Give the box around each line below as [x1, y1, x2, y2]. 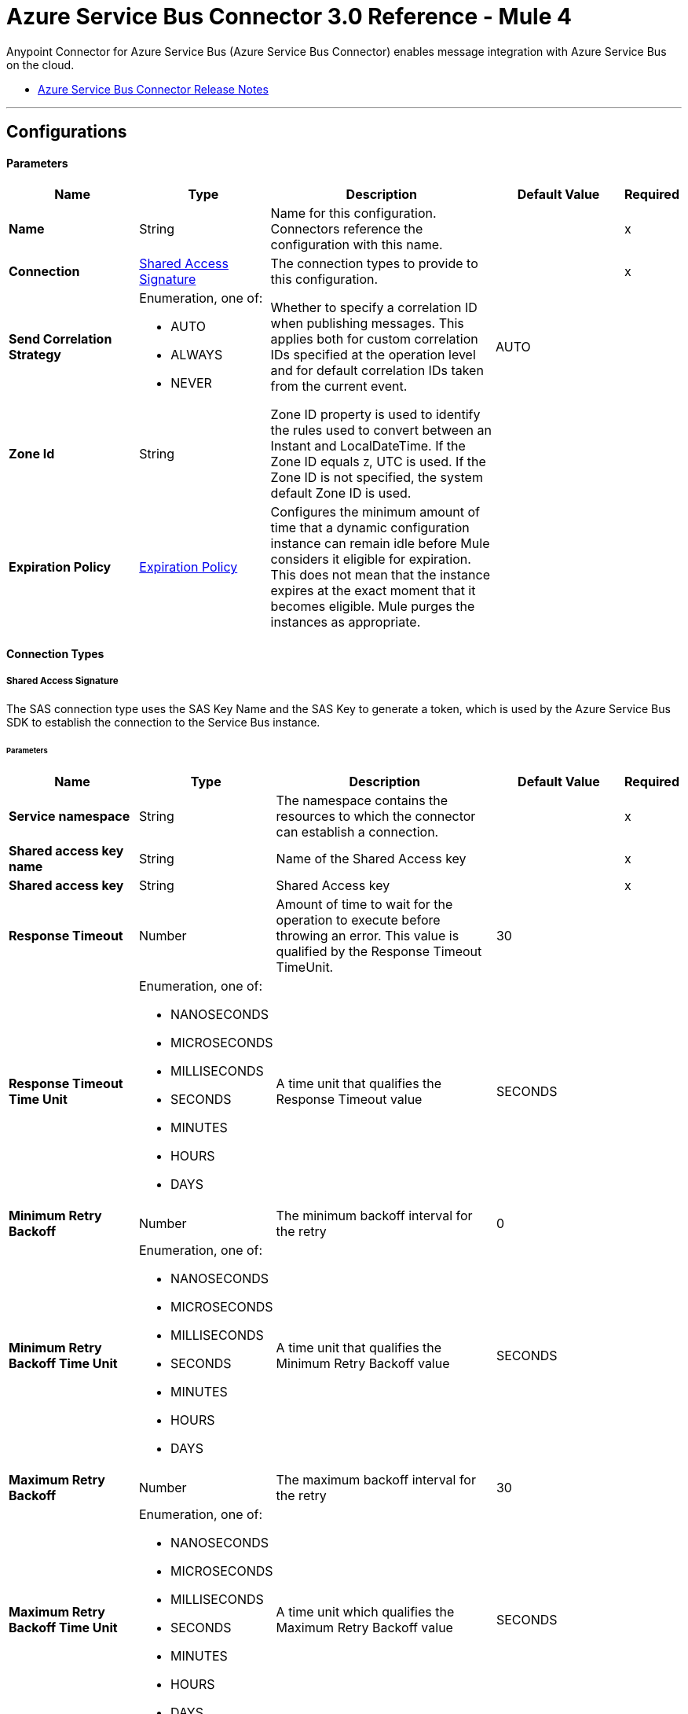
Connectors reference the [270, 221, 423, 237]
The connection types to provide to [270, 256, 478, 272]
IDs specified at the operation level [270, 347, 476, 363]
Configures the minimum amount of [270, 504, 480, 520]
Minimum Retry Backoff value [276, 1355, 450, 1372]
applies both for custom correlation [270, 331, 478, 348]
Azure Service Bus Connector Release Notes [38, 82, 269, 96]
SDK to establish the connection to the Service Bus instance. [6, 715, 320, 729]
